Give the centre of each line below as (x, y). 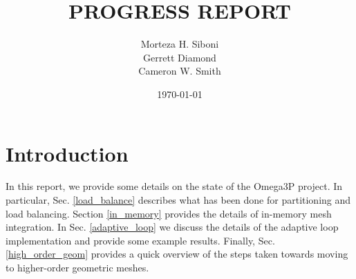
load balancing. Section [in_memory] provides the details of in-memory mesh (169, 213)
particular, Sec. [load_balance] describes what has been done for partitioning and (178, 200)
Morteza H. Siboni (180, 44)
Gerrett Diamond (180, 57)
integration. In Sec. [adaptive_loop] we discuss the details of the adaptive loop (172, 227)
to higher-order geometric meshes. (77, 267)
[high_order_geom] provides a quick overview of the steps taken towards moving (177, 254)
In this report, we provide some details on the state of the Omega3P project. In (174, 186)
